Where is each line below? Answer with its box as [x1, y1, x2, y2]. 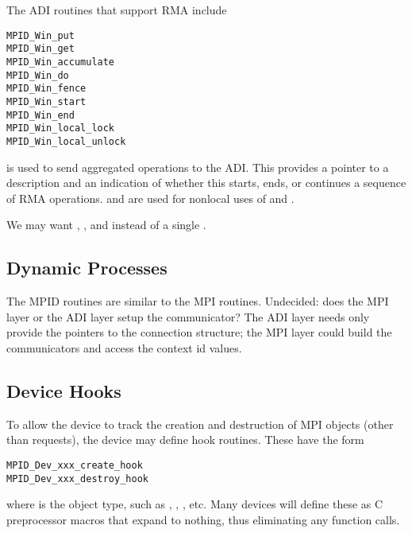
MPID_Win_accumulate [6, 56, 115, 68]
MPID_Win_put [6, 29, 75, 41]
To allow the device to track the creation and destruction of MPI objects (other [6, 415, 394, 432]
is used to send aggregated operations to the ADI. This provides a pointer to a [6, 158, 389, 175]
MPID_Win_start [6, 95, 87, 107]
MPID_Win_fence [6, 83, 87, 95]
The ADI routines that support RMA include [6, 2, 227, 18]
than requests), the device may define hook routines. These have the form [6, 431, 364, 448]
